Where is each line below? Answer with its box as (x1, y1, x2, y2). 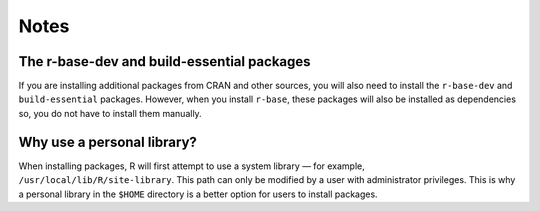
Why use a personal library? (18, 133, 197, 150)
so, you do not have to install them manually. (18, 107, 202, 119)
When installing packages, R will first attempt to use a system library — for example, (18, 160, 365, 172)
